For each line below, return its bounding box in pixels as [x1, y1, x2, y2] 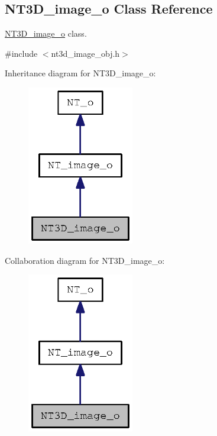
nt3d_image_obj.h [51, 47, 120, 59]
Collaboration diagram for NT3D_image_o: [5, 254, 165, 266]
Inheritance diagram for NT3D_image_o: [5, 67, 156, 79]
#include [5, 47, 38, 59]
